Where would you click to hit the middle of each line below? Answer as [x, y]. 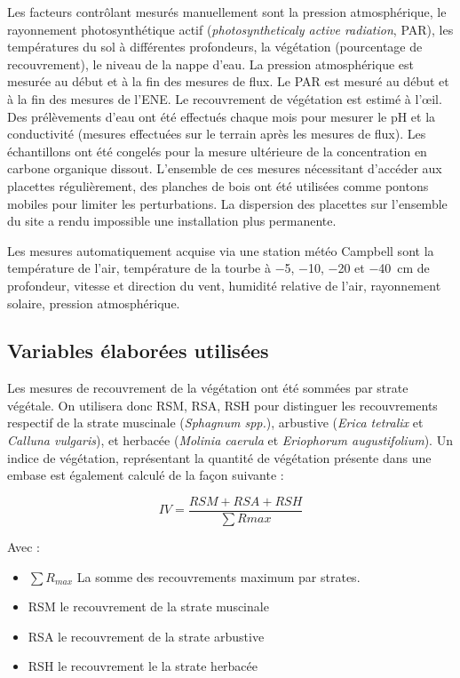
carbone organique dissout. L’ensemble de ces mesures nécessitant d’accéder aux [225, 168]
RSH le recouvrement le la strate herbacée [143, 666]
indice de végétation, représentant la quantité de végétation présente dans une [219, 457]
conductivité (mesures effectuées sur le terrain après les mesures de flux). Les [217, 134]
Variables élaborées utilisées [138, 351]
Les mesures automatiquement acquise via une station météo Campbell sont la [221, 250]
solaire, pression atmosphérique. [94, 303]
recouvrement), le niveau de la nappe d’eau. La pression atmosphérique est [210, 64]
